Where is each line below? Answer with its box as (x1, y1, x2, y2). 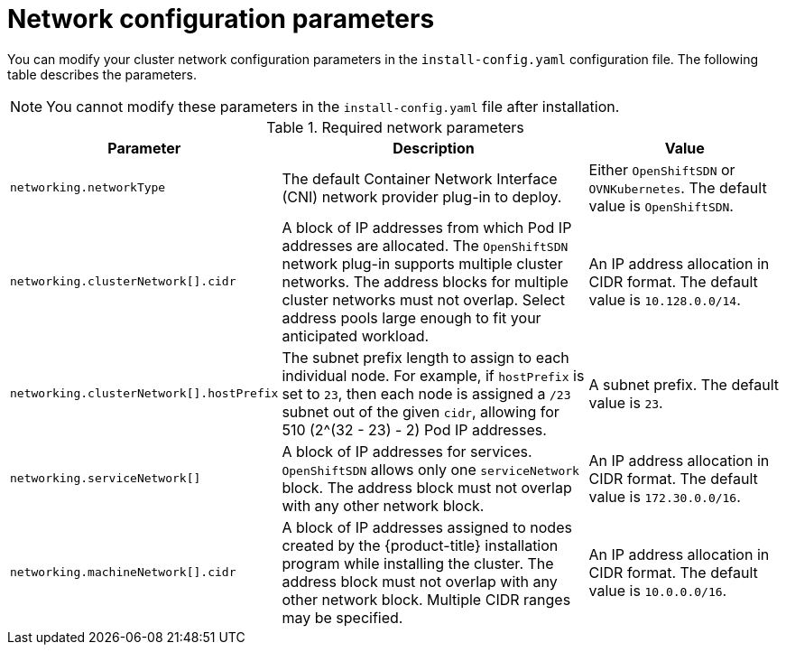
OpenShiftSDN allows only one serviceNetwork (282, 460, 579, 479)
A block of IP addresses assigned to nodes (282, 517, 572, 536)
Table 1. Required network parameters (266, 117, 524, 136)
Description (393, 138, 475, 157)
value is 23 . (588, 393, 663, 412)
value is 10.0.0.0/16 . (588, 581, 727, 600)
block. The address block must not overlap (282, 478, 572, 497)
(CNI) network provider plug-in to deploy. (282, 187, 562, 206)
